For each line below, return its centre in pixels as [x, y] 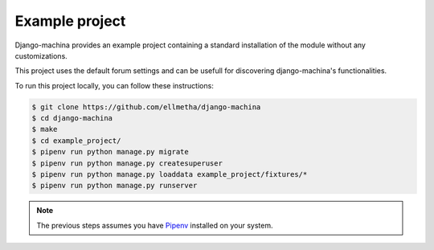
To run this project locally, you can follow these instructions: [115, 85]
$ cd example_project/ [76, 140]
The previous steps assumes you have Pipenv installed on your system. [155, 225]
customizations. [41, 55]
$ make [45, 129]
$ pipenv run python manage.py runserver [115, 186]
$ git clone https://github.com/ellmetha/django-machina [146, 107]
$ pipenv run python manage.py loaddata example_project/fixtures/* [170, 174]
